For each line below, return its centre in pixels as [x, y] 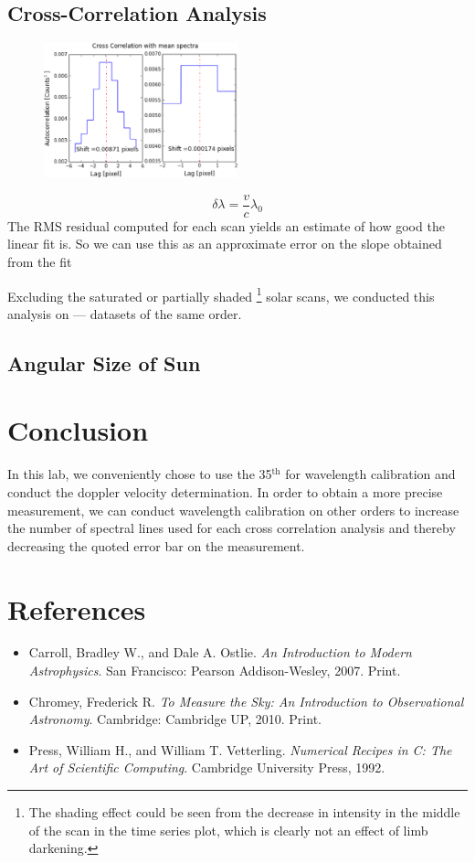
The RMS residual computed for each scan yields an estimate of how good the [226, 225]
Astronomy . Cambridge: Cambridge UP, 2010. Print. [175, 719]
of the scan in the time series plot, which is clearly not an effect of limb [228, 830]
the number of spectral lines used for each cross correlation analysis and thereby [232, 528]
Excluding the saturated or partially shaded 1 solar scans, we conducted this [221, 294]
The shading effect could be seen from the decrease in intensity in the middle [244, 812]
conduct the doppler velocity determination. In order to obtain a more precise [225, 491]
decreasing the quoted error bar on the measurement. [156, 545]
